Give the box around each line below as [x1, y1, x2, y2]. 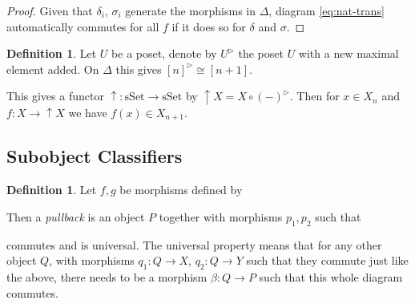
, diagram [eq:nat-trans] [268, 2, 385, 18]
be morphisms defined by [119, 181, 243, 198]
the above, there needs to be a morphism [6, 269, 207, 286]
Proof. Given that [6, 2, 93, 18]
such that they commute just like [246, 252, 409, 269]
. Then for [289, 87, 340, 104]
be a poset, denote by [111, 45, 217, 62]
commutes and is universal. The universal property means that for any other [6, 236, 382, 253]
